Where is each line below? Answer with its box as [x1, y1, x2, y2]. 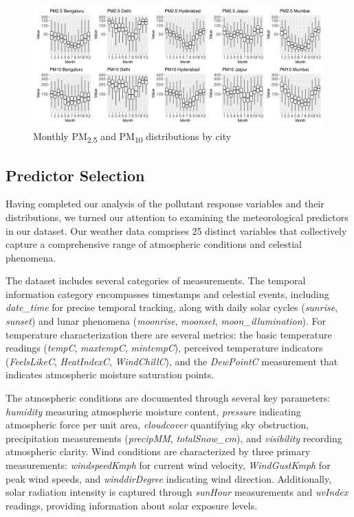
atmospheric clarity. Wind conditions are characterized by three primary [5, 444, 311, 459]
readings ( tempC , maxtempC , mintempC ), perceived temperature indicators [5, 341, 323, 355]
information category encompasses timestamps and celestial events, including [5, 286, 329, 301]
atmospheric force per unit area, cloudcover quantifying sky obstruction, [5, 417, 309, 432]
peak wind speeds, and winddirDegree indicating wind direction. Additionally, [5, 471, 332, 485]
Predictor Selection [5, 164, 145, 185]
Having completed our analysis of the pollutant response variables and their [5, 196, 324, 211]
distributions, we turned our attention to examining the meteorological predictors [5, 209, 349, 224]
